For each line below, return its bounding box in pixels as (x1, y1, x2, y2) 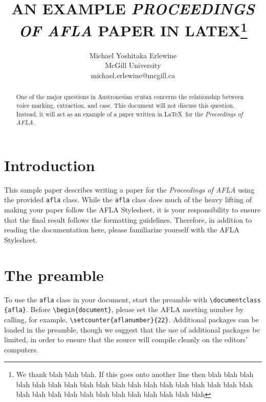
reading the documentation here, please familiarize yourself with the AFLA (4, 224, 239, 235)
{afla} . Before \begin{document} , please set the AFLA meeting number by (4, 304, 243, 315)
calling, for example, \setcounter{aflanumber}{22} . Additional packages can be (4, 314, 259, 324)
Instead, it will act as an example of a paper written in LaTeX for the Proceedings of (16, 109, 243, 118)
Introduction (4, 154, 95, 175)
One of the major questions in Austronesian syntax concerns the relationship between (16, 92, 244, 101)
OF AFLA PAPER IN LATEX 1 (18, 18, 248, 41)
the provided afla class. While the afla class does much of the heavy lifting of (4, 194, 252, 205)
